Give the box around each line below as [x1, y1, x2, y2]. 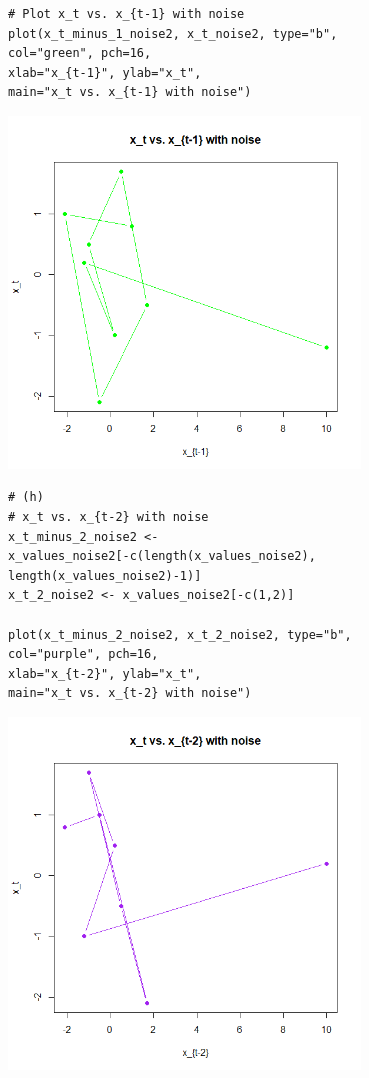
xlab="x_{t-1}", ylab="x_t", [8, 65, 202, 80]
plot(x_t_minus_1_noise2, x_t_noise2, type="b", [8, 26, 338, 41]
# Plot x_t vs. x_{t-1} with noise [8, 7, 245, 21]
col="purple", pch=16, [8, 647, 159, 662]
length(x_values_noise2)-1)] [8, 568, 202, 583]
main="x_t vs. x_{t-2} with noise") [8, 686, 252, 701]
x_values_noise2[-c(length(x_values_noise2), [8, 549, 316, 564]
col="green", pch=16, [8, 46, 152, 61]
